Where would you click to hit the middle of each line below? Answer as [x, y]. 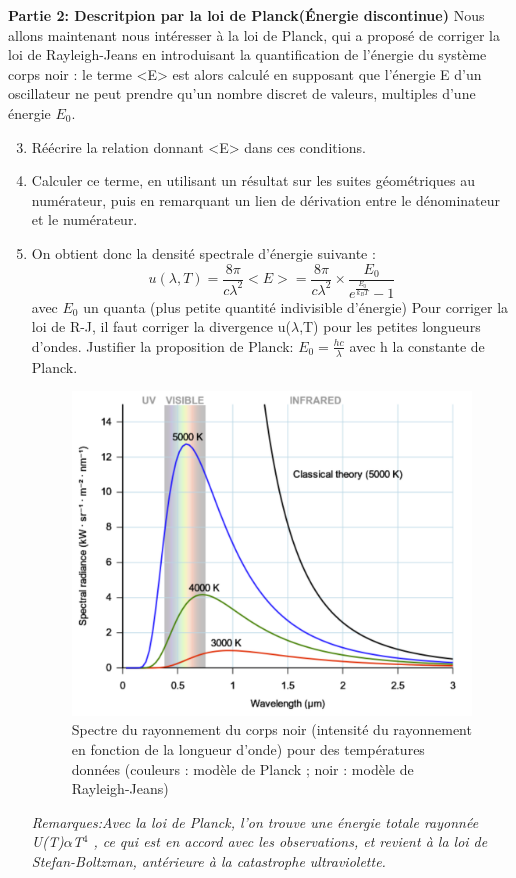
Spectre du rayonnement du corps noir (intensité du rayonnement [271, 729]
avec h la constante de [417, 345]
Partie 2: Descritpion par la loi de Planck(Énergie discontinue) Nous [246, 15]
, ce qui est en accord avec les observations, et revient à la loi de [290, 841]
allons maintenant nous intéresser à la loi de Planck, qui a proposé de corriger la [254, 34]
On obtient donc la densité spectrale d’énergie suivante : [203, 252]
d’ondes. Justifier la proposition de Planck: [162, 345]
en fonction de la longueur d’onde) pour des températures [248, 748]
